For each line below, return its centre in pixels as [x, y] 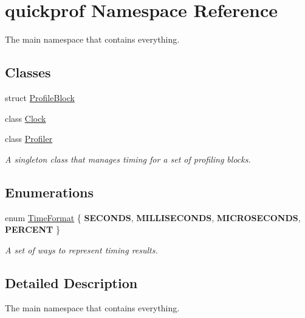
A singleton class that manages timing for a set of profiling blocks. [128, 159]
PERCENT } [33, 229]
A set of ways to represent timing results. [81, 249]
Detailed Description [71, 282]
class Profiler [29, 139]
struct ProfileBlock [40, 97]
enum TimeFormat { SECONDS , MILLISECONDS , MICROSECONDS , [153, 217]
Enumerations [50, 192]
